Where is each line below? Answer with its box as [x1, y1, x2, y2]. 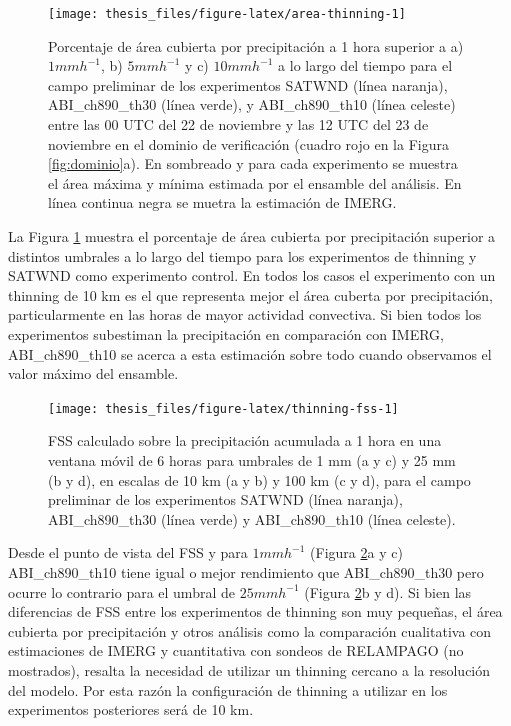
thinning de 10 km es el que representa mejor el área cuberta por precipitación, [8, 284, 493, 305]
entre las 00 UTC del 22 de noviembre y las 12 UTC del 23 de [48, 114, 429, 135]
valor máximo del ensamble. [8, 363, 179, 384]
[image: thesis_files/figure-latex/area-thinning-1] [48, 7, 406, 21]
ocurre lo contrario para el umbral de [8, 581, 235, 602]
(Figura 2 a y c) [310, 542, 403, 563]
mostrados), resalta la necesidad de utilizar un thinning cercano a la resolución [8, 659, 491, 680]
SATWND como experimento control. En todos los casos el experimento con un [8, 265, 496, 286]
